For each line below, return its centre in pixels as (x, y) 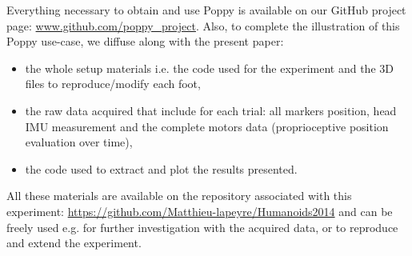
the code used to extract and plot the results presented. (161, 168)
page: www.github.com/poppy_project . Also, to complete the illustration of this (203, 25)
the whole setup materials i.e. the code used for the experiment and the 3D (209, 68)
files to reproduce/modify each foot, (113, 84)
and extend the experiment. (74, 243)
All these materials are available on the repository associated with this (179, 196)
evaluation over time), (79, 142)
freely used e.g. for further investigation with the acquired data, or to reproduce (202, 227)
